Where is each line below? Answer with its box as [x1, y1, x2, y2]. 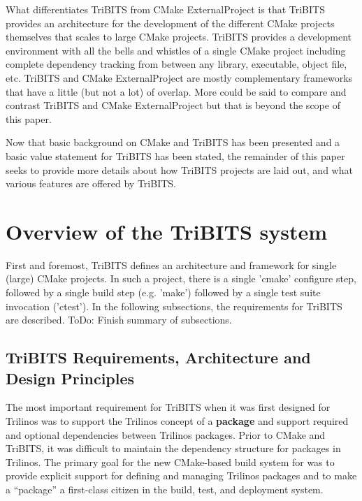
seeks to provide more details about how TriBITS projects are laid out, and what [6, 162, 353, 177]
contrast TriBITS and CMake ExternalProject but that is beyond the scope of [6, 98, 340, 112]
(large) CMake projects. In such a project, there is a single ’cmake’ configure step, [6, 271, 356, 286]
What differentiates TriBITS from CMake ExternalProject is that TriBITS [6, 2, 325, 16]
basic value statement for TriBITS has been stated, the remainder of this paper [6, 148, 345, 163]
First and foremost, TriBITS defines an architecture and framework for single [6, 257, 337, 272]
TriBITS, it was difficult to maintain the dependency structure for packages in [6, 441, 341, 456]
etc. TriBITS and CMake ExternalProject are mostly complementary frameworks [6, 70, 353, 85]
